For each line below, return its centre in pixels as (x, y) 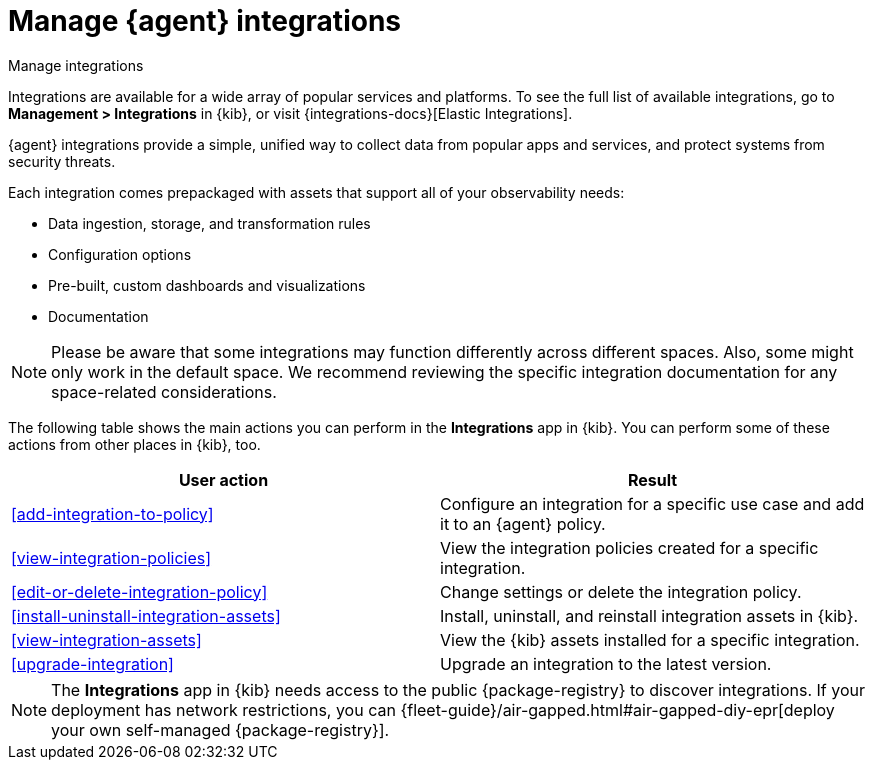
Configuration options (120, 254)
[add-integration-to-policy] (112, 513)
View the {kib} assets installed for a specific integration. (650, 639)
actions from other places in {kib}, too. (134, 444)
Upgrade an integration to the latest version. (606, 663)
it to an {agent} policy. (523, 523)
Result (652, 479)
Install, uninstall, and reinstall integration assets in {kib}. (649, 615)
